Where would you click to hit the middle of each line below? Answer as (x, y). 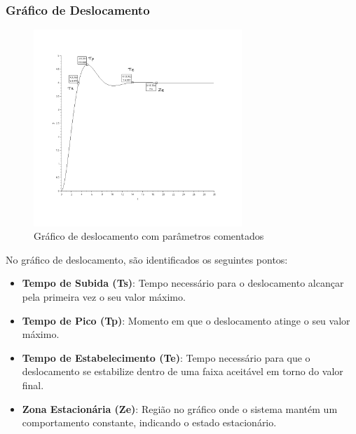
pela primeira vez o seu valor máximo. (104, 297)
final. (33, 385)
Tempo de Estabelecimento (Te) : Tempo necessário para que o (166, 357)
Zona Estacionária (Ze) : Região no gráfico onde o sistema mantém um (180, 408)
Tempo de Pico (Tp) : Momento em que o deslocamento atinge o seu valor (186, 320)
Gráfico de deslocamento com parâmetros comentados (149, 236)
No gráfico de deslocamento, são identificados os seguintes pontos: (147, 259)
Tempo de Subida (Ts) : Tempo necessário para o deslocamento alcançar (183, 283)
